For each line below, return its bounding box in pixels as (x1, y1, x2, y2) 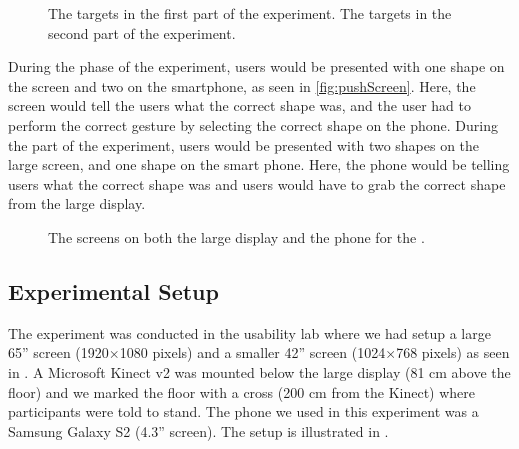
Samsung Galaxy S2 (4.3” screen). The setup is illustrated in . (8, 420, 389, 441)
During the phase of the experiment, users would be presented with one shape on (8, 56, 505, 77)
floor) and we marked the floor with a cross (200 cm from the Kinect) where (8, 381, 476, 402)
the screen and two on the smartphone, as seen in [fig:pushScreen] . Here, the (8, 75, 476, 96)
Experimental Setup (8, 275, 219, 306)
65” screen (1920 (8, 342, 109, 363)
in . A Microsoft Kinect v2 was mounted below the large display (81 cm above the (8, 361, 511, 382)
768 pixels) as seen (396, 342, 510, 363)
